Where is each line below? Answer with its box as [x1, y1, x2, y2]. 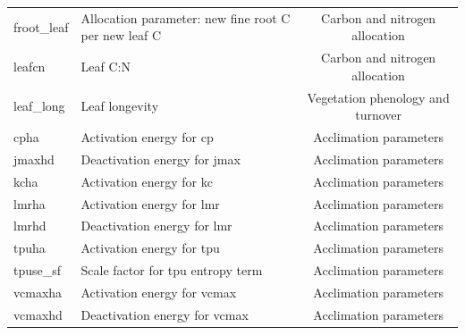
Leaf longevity [80, 96, 159, 115]
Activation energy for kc [80, 172, 213, 190]
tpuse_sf [13, 261, 62, 280]
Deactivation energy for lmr [80, 216, 232, 235]
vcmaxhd [13, 305, 63, 323]
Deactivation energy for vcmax [80, 305, 249, 323]
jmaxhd [13, 149, 55, 168]
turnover [355, 105, 402, 124]
